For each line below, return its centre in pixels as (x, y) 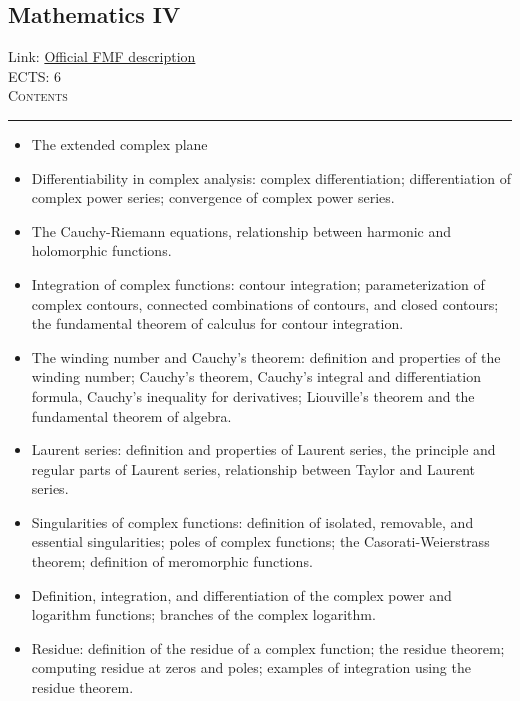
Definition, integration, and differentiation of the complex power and (241, 594)
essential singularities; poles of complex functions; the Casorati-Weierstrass (260, 541)
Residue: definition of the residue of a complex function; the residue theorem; (268, 647)
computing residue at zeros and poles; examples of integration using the (251, 667)
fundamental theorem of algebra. (131, 415)
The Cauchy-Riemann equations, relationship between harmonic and (241, 230)
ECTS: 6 (35, 75)
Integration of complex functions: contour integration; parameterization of (258, 283)
